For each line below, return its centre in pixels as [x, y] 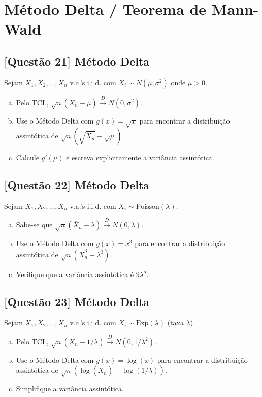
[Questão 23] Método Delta [77, 301]
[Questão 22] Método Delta [77, 185]
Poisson [148, 207]
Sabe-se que [34, 224]
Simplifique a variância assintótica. [70, 388]
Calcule [27, 157]
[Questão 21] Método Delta [77, 61]
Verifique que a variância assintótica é [75, 274]
